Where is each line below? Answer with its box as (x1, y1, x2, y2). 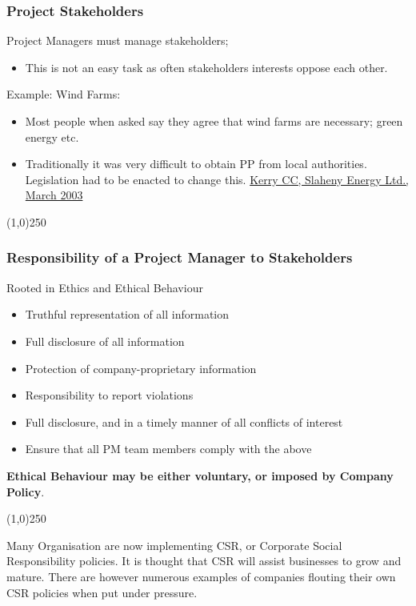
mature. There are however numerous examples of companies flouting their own (6, 568, 396, 584)
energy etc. (25, 128, 79, 145)
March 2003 (25, 187, 83, 203)
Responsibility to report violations (25, 387, 194, 403)
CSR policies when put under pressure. (6, 584, 198, 600)
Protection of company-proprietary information (25, 359, 257, 376)
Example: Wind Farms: (6, 86, 121, 102)
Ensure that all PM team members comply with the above (25, 440, 312, 457)
